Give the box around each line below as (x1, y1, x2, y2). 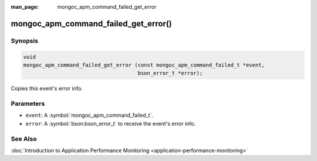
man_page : (11, 4, 39, 10)
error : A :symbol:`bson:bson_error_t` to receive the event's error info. (25, 120, 196, 127)
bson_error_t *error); (137, 70, 203, 76)
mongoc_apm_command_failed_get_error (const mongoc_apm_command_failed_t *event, (23, 62, 265, 68)
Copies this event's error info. (11, 85, 83, 92)
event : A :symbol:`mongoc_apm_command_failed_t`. (25, 112, 154, 119)
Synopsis (11, 36, 38, 45)
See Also (11, 135, 37, 143)
